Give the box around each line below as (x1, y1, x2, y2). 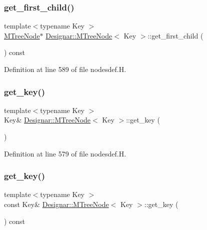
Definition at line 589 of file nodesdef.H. (4, 64, 126, 74)
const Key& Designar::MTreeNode (4, 199, 109, 209)
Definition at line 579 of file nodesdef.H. (4, 148, 126, 158)
